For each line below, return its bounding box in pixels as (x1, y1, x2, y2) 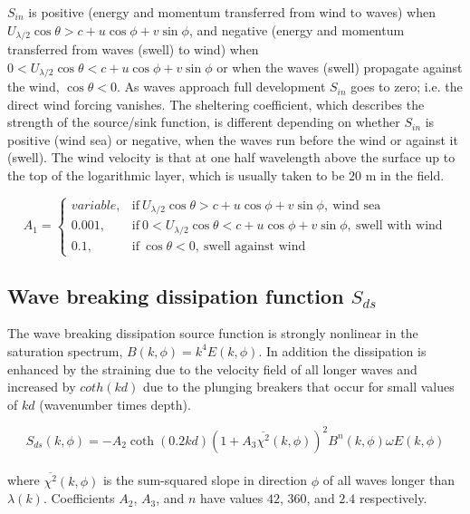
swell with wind (355, 219, 443, 233)
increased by (7, 377, 76, 396)
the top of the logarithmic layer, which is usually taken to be (7, 166, 345, 185)
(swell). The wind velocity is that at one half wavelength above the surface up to (7, 148, 456, 167)
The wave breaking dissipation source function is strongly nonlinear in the (7, 324, 418, 343)
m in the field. (365, 166, 445, 185)
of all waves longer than (322, 470, 455, 490)
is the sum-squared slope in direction (102, 470, 308, 490)
